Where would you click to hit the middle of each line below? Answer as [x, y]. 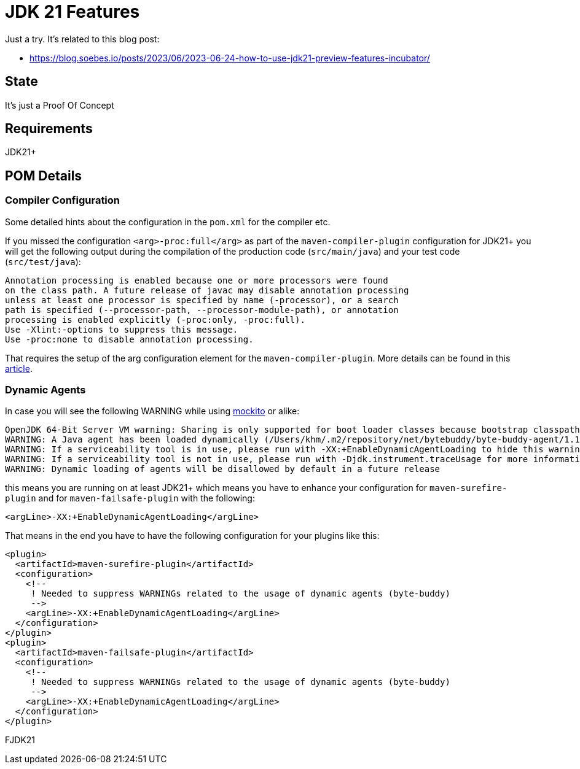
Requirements [49, 129]
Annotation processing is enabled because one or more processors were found [197, 280]
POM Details [44, 176]
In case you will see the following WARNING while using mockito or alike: [152, 411]
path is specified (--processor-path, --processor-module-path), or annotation [202, 310]
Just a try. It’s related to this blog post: [82, 39]
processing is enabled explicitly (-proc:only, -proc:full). [155, 319]
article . [19, 368]
